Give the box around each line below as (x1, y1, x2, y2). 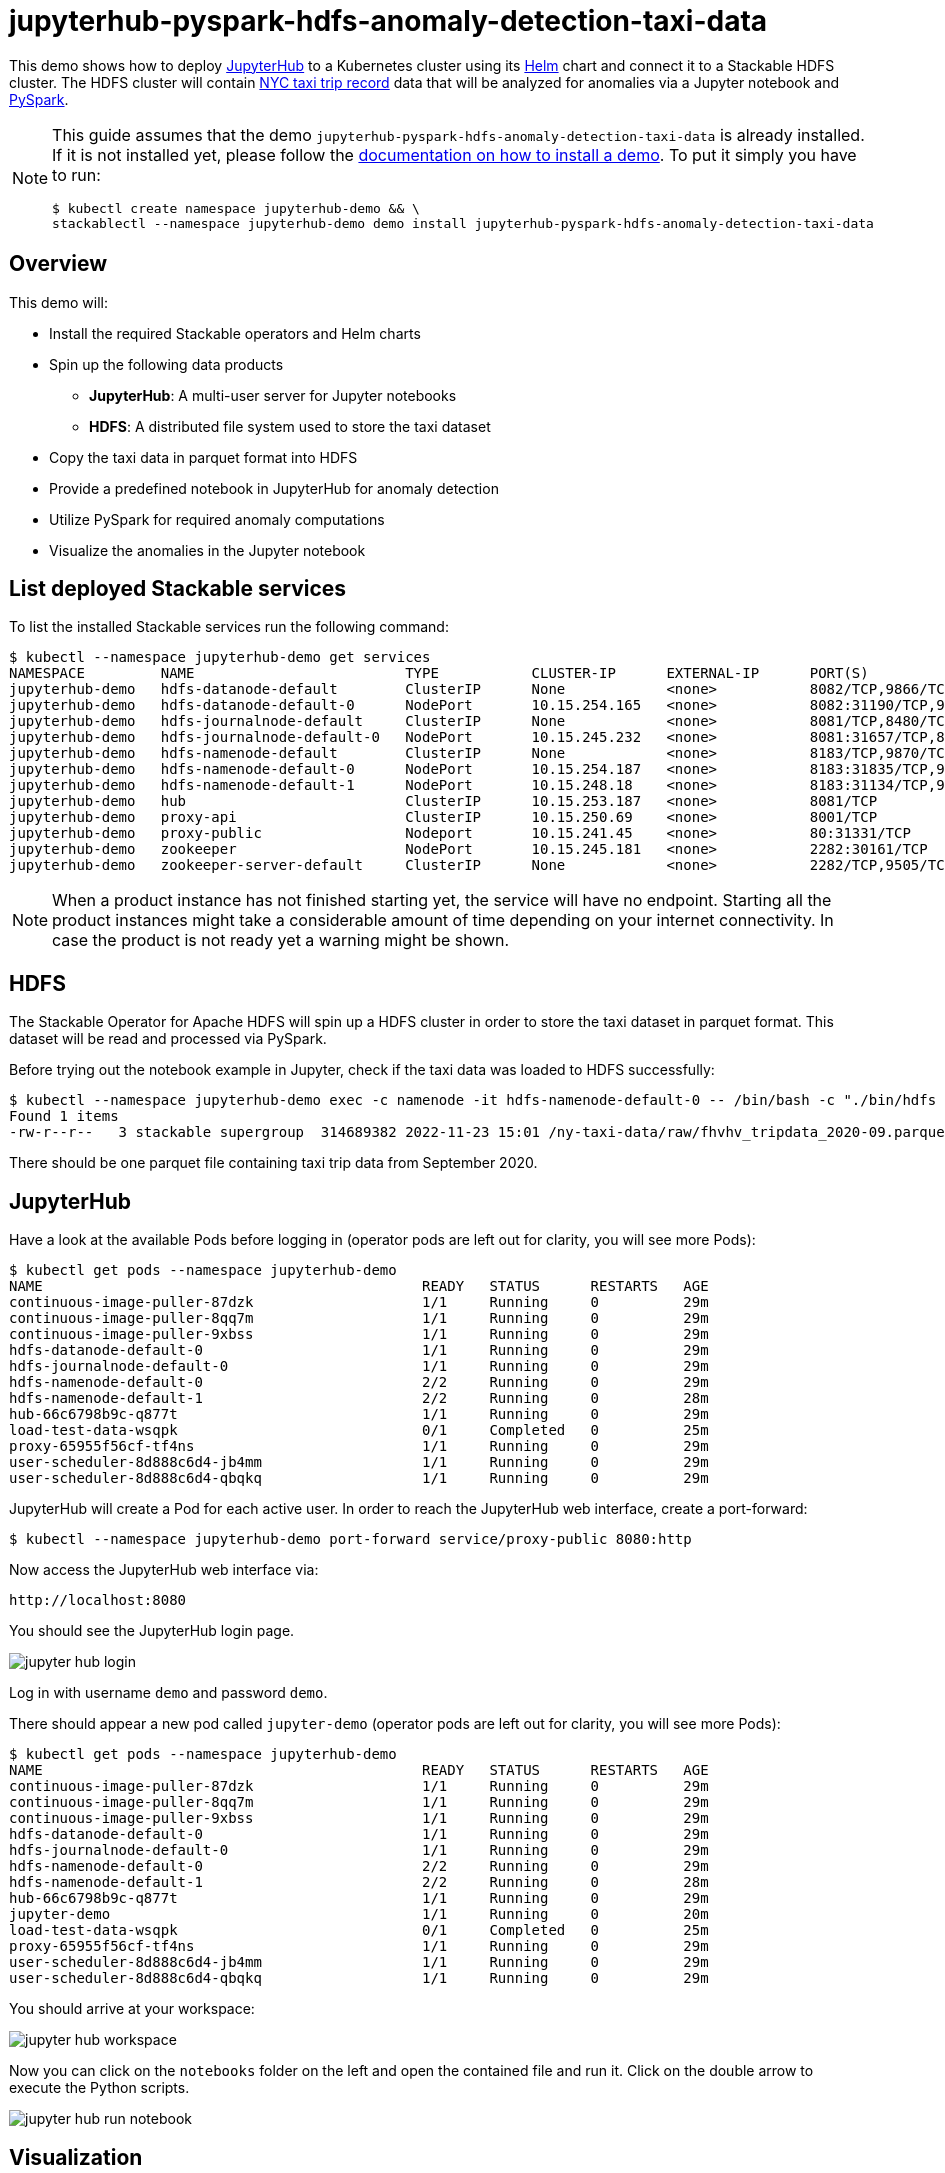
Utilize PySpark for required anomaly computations (49, 510, 385, 528)
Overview (9, 251, 108, 277)
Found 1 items (9, 1108, 119, 1125)
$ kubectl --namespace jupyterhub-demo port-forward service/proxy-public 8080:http (9, 1531, 692, 1548)
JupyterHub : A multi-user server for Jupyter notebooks (89, 386, 457, 404)
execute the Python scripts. (9, 2079, 190, 2097)
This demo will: (9, 293, 109, 311)
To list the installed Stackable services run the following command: (9, 618, 449, 636)
